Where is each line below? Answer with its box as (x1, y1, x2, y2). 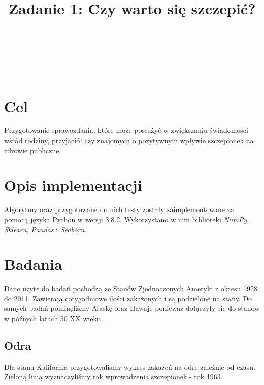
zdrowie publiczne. (4, 145, 61, 155)
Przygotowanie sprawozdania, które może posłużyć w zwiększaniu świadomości (4, 125, 248, 135)
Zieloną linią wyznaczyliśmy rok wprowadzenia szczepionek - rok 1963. (4, 371, 223, 382)
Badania (4, 254, 62, 274)
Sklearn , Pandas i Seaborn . (4, 224, 87, 234)
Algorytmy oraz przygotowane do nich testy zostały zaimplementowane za (4, 204, 234, 215)
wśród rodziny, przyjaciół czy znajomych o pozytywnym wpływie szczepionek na (4, 135, 254, 146)
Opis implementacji (4, 174, 142, 195)
